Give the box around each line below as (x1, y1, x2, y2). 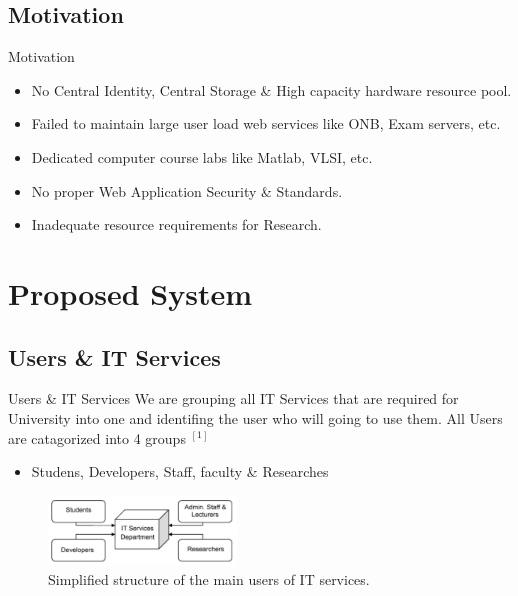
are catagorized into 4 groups (8, 427, 186, 448)
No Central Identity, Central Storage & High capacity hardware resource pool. (31, 79, 512, 100)
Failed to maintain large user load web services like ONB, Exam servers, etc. (31, 113, 501, 134)
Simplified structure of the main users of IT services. (48, 569, 370, 590)
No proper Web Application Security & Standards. (31, 180, 343, 201)
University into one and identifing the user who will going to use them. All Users (8, 407, 503, 428)
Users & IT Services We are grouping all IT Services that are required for (8, 388, 459, 409)
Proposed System (8, 272, 253, 313)
